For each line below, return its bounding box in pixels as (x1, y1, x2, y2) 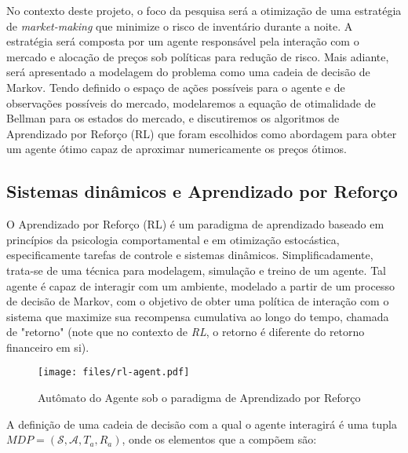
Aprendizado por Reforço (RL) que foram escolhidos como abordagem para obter (6, 125, 397, 141)
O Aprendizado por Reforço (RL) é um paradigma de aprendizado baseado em (6, 216, 384, 232)
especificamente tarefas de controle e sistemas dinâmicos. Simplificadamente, (6, 247, 373, 263)
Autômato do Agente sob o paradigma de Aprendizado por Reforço (38, 389, 361, 406)
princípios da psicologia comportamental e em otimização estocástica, (6, 231, 340, 247)
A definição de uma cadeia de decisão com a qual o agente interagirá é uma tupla (6, 415, 397, 432)
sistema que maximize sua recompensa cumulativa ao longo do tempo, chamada (6, 308, 389, 324)
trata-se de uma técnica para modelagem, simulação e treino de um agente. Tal (6, 261, 386, 278)
